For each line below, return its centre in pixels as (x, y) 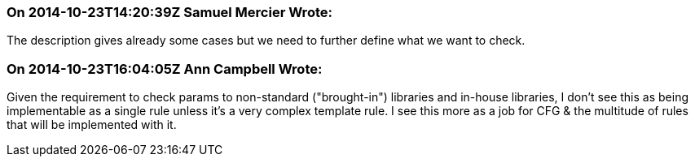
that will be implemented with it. (92, 125)
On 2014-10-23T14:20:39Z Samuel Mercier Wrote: (169, 12)
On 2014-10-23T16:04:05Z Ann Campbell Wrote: (165, 69)
